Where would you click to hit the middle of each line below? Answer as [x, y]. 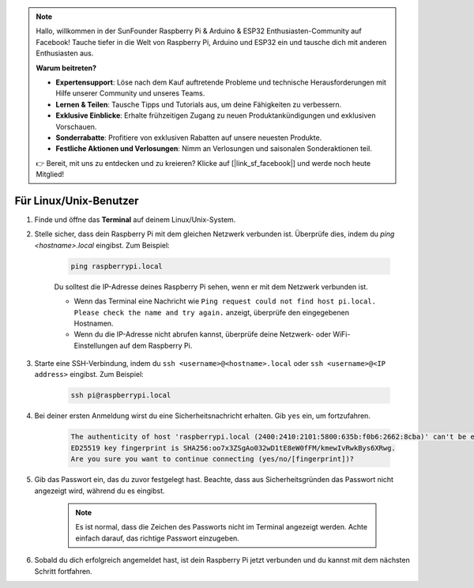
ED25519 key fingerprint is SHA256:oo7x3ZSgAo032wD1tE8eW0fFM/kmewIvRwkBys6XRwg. [233, 448]
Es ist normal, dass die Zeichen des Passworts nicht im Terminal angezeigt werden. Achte [221, 527]
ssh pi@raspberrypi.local [121, 396]
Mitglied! [50, 175]
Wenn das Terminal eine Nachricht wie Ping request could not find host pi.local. [225, 301]
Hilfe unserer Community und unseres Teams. [130, 93]
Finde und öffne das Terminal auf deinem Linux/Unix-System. [135, 219]
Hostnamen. [94, 323]
